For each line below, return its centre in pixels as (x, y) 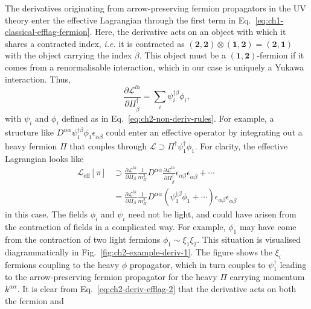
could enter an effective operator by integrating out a (204, 132)
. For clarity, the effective (241, 145)
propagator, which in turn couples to (197, 264)
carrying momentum (267, 277)
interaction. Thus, (38, 79)
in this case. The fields (46, 214)
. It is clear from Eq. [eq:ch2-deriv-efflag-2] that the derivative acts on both (157, 289)
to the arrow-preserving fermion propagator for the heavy (111, 277)
